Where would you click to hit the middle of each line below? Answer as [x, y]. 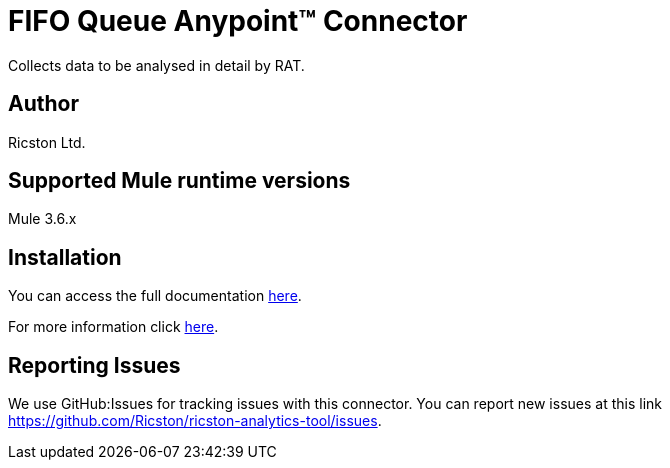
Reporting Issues [94, 365]
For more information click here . [113, 327]
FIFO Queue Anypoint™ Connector [238, 21]
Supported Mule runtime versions [179, 181]
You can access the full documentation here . [155, 296]
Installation [65, 257]
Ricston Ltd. [47, 142]
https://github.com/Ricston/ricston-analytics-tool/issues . [195, 421]
